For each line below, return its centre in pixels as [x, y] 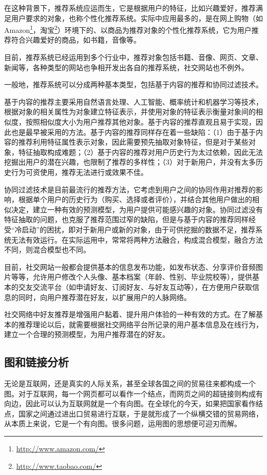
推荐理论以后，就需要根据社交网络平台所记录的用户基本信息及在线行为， [140, 324]
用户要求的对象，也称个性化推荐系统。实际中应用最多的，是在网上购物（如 [137, 18]
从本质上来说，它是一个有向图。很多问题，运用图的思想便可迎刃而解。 [123, 423]
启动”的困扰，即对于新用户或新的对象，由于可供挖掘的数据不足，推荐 [139, 229]
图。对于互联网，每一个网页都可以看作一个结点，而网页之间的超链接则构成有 [133, 393]
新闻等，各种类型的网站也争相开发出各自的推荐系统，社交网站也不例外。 [126, 67]
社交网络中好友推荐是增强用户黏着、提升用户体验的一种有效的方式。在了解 [130, 314]
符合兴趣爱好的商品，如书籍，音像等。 [76, 40]
